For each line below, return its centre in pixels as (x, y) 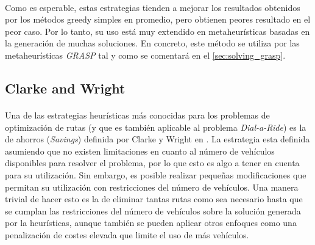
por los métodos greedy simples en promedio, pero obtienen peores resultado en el (158, 19)
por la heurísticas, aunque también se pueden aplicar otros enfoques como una (151, 223)
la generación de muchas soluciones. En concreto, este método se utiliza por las (152, 43)
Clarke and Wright (65, 88)
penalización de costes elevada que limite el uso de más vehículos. (127, 234)
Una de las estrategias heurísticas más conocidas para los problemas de (137, 115)
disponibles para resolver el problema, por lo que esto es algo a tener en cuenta (152, 163)
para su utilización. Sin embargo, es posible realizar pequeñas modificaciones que (156, 174)
